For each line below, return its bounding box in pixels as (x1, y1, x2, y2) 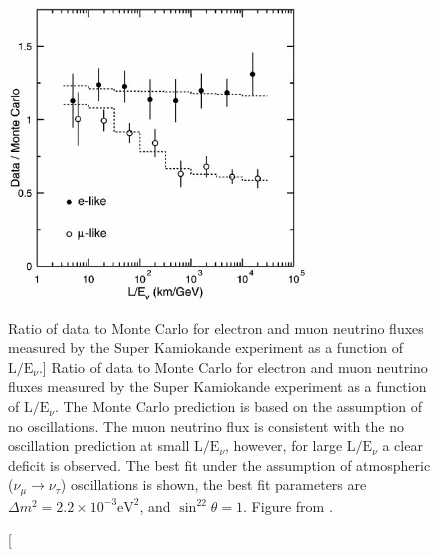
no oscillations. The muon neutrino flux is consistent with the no (8, 415, 404, 436)
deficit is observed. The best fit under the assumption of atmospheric (8, 454, 431, 475)
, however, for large (225, 435, 343, 456)
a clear (382, 435, 423, 456)
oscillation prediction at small (8, 435, 190, 456)
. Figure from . (243, 495, 333, 516)
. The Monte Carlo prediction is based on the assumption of (54, 396, 422, 417)
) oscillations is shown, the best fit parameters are (60, 474, 367, 495)
